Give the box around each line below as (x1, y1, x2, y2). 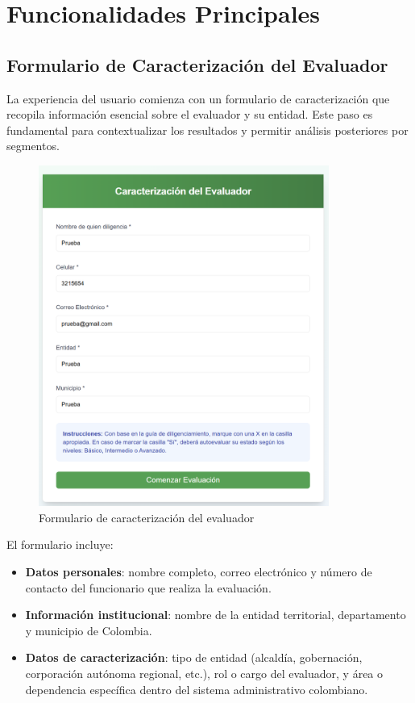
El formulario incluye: (6, 536, 114, 553)
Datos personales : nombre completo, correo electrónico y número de (25, 563, 372, 580)
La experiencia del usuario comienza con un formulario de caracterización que (6, 90, 390, 107)
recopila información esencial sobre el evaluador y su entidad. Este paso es (6, 106, 373, 123)
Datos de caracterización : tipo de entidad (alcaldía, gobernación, (25, 649, 363, 666)
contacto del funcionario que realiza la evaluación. (25, 579, 272, 596)
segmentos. (6, 137, 60, 154)
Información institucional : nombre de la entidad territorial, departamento (25, 606, 406, 623)
